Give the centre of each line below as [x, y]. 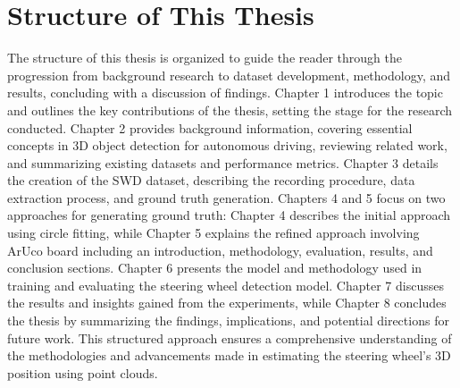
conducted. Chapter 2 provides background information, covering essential [210, 127]
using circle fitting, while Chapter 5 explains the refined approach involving [213, 233]
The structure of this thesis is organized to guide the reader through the [205, 58]
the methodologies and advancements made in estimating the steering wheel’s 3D [229, 355]
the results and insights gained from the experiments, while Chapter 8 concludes [227, 303]
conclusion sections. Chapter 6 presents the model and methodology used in [215, 268]
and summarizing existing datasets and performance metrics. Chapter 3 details [223, 162]
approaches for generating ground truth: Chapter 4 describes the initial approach [229, 215]
